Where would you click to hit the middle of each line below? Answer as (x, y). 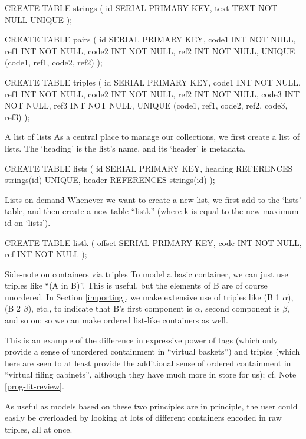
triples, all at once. (39, 429)
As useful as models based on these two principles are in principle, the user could (151, 406)
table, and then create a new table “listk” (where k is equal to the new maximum (152, 211)
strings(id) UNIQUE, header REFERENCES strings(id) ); (110, 180)
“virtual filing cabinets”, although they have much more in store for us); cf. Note (151, 374)
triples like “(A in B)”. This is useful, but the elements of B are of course (136, 285)
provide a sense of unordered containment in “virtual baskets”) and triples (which (152, 351)
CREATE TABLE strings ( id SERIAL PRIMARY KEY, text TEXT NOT (141, 8)
